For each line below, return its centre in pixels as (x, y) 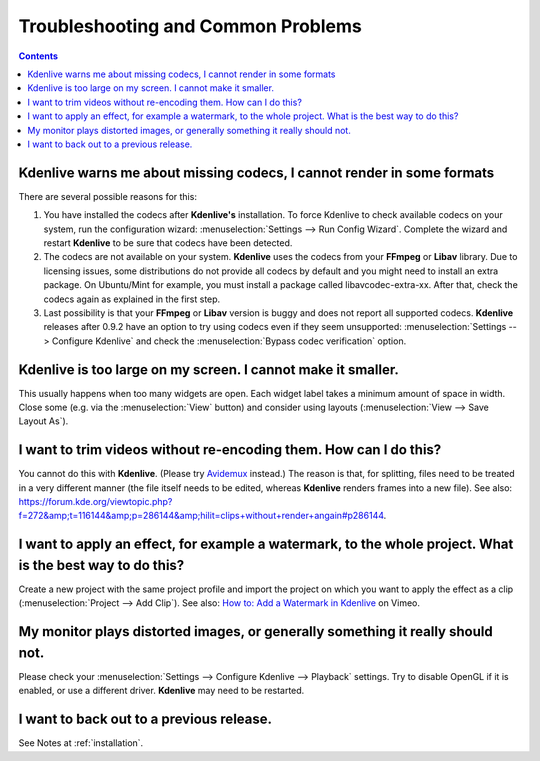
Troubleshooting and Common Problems (190, 26)
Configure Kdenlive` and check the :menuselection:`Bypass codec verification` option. (229, 341)
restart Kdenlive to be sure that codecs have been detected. (168, 242)
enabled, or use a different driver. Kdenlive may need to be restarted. (161, 691)
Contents (38, 56)
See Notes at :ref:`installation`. (81, 743)
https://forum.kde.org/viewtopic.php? (95, 502)
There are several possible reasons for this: (107, 196)
